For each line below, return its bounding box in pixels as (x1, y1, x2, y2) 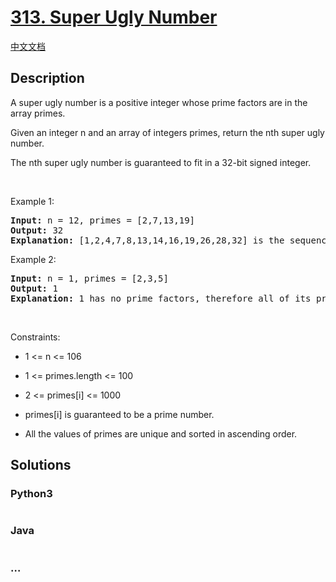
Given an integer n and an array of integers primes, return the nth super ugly (10, 126, 325, 138)
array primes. (10, 107, 66, 119)
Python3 (10, 487, 53, 501)
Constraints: (10, 331, 61, 343)
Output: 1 (10, 282, 58, 294)
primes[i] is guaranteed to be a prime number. (24, 408, 215, 420)
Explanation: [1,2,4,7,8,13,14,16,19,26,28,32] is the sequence (10, 234, 333, 246)
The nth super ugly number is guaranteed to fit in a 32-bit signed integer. (10, 156, 312, 168)
